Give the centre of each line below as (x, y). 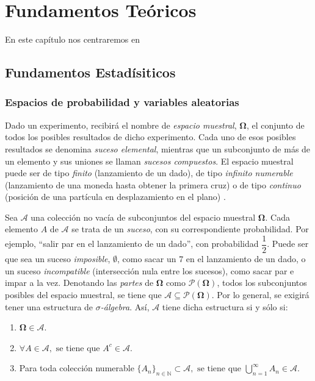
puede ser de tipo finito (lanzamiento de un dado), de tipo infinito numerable (149, 173)
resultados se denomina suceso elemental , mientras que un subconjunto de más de (158, 148)
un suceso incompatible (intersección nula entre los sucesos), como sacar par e (150, 270)
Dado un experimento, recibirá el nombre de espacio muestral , (121, 125)
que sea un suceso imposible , (58, 259)
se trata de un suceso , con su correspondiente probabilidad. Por (190, 229)
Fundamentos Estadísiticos (90, 72)
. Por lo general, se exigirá (260, 294)
